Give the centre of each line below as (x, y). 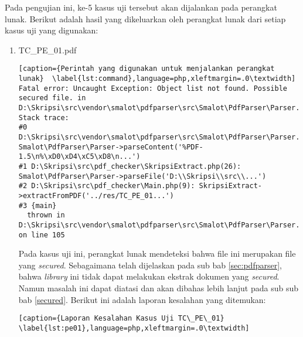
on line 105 (42, 235)
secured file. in (52, 98)
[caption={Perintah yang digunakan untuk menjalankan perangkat (147, 69)
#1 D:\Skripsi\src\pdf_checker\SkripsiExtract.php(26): (130, 166)
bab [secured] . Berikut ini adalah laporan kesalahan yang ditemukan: (142, 299)
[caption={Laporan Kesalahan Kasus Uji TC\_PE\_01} (121, 319)
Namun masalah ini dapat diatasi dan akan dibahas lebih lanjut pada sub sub (159, 287)
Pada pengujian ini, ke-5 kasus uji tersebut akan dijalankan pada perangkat (141, 7)
